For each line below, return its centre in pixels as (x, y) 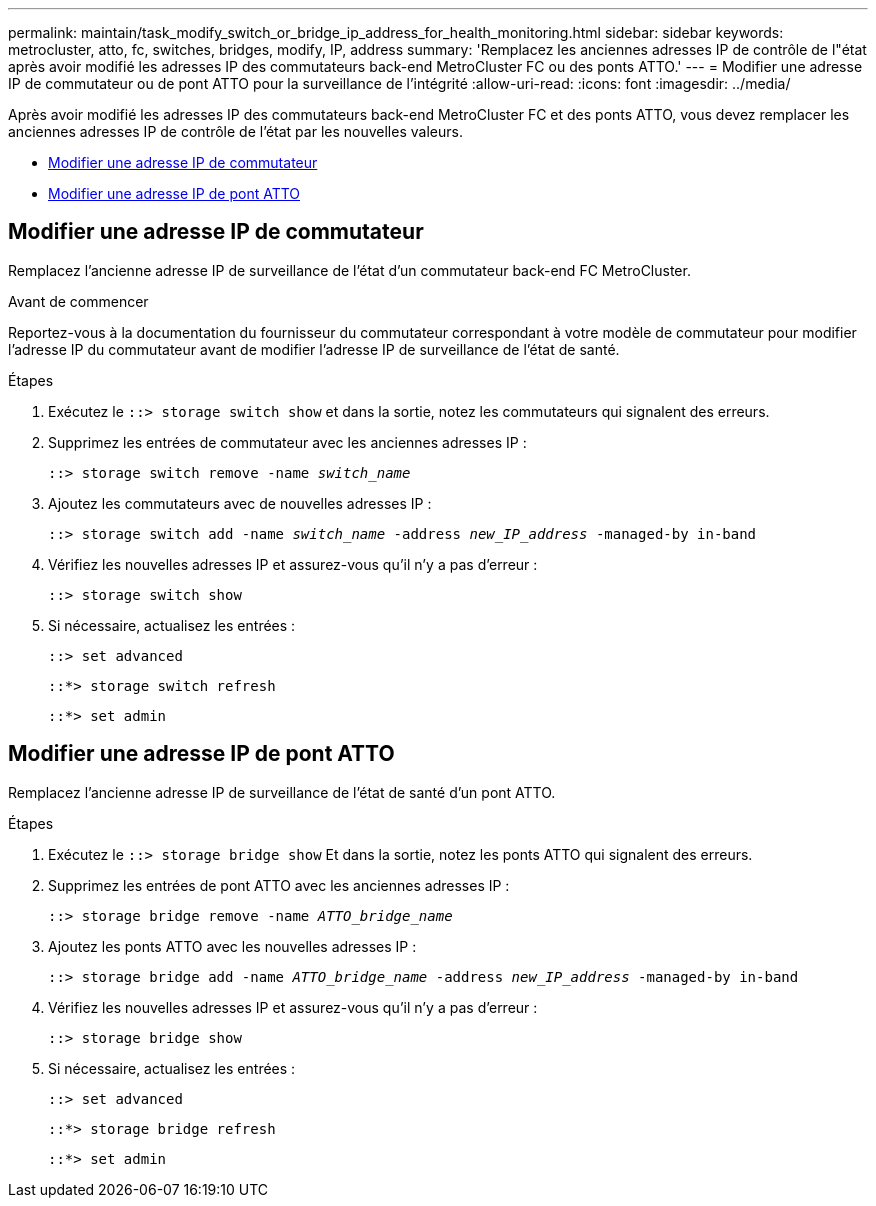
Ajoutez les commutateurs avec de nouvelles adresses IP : (240, 503)
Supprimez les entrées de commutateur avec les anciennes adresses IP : (287, 442)
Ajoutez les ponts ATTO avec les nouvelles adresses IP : (232, 946)
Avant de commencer (78, 301)
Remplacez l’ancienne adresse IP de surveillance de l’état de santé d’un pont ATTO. (282, 792)
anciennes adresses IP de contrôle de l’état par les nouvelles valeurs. (235, 131)
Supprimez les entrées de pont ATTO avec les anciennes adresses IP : (279, 885)
